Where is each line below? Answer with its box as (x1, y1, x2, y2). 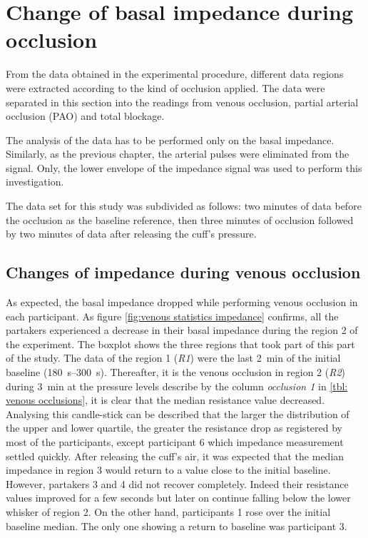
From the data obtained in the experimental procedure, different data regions (6, 66, 344, 81)
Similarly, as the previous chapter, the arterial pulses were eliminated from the (6, 146, 349, 161)
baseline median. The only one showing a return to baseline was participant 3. (6, 518, 347, 533)
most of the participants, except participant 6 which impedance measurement (6, 434, 344, 449)
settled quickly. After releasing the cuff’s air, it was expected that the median (6, 448, 344, 463)
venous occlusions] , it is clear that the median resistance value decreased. (6, 392, 325, 407)
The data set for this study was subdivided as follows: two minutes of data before (6, 198, 362, 213)
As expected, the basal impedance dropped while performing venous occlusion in (6, 295, 358, 310)
